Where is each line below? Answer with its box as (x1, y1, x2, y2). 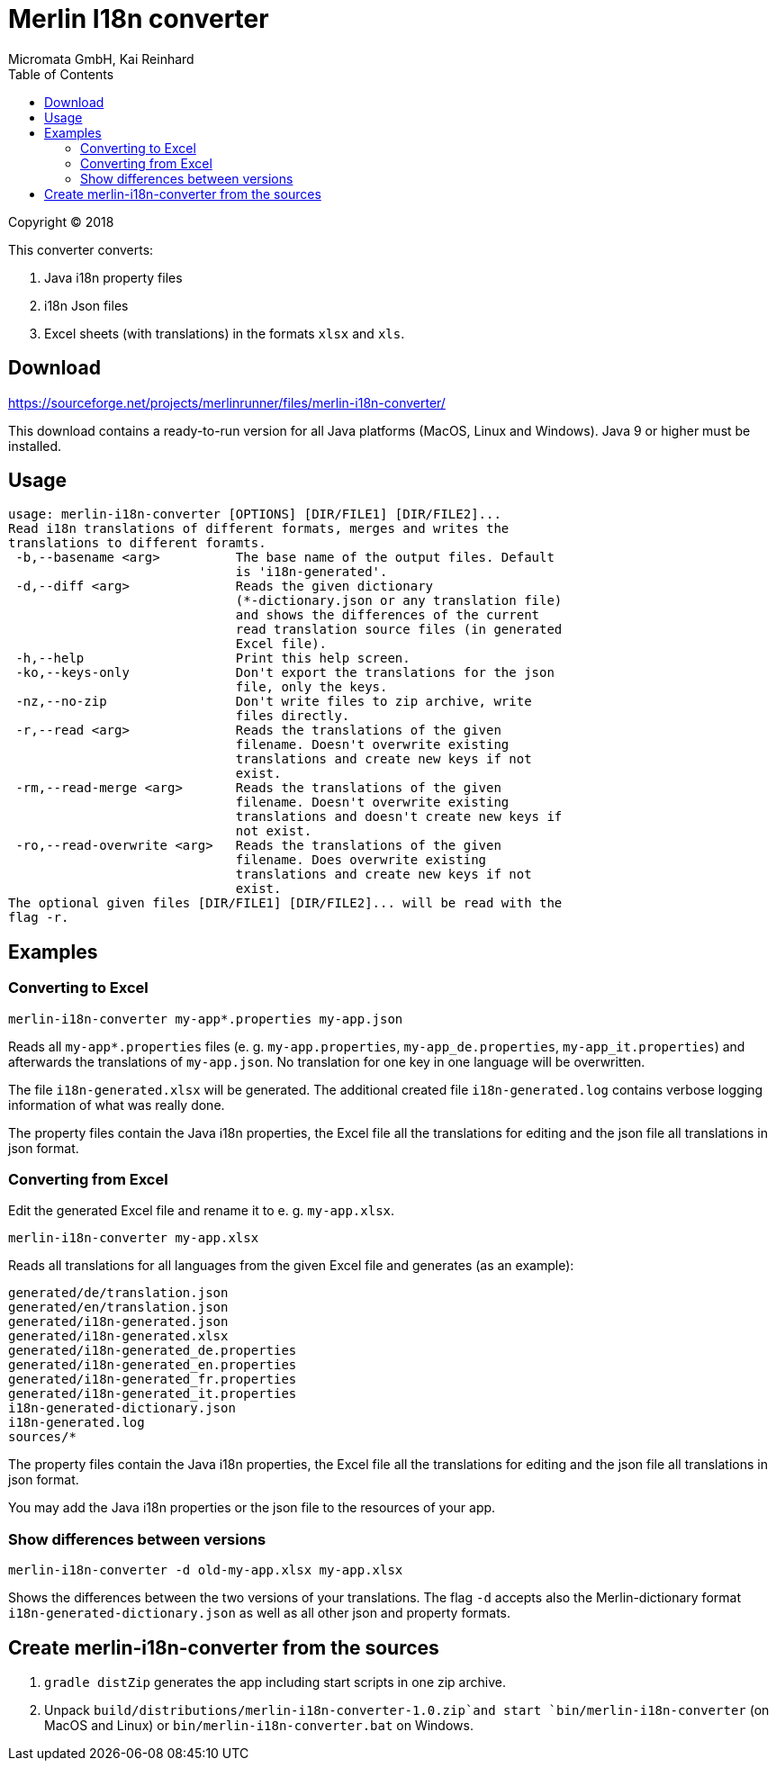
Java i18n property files (44, 269, 183, 285)
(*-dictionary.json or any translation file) (235, 593, 563, 609)
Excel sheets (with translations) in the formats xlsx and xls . (44, 325, 405, 341)
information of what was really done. (8, 1096, 225, 1113)
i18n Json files (44, 297, 129, 313)
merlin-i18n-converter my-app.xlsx (8, 1231, 259, 1246)
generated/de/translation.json (8, 1285, 229, 1301)
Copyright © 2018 (8, 213, 114, 230)
